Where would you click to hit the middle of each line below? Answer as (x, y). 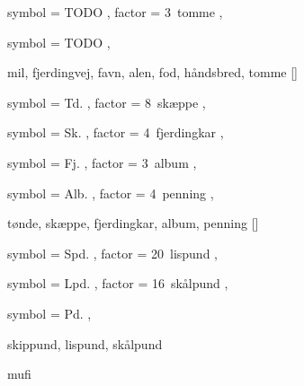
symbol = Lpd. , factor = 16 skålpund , (118, 283)
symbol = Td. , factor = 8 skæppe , (107, 102)
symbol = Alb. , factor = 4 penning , (111, 193)
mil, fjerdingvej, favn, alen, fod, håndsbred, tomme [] (153, 72)
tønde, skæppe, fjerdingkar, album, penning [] (133, 223)
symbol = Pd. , (49, 313)
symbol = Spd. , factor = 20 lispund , (113, 253)
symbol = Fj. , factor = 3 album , (102, 162)
